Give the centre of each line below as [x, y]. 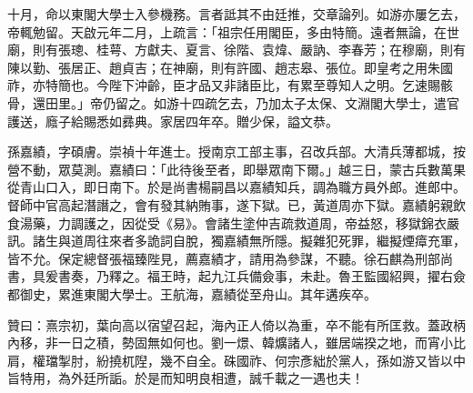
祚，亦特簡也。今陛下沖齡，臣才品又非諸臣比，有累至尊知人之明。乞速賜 [224, 85]
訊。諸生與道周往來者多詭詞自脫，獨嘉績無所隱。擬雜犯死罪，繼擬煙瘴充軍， [236, 241]
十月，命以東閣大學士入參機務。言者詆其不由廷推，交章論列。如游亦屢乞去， [236, 14]
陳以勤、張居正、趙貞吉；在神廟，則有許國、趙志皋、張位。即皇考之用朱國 [230, 67]
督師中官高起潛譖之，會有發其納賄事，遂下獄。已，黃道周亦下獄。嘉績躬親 [230, 204]
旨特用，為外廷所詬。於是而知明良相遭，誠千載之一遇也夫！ [186, 378]
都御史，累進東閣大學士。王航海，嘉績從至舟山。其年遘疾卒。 [192, 293]
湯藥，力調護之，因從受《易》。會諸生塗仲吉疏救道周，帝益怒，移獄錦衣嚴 [239, 222]
